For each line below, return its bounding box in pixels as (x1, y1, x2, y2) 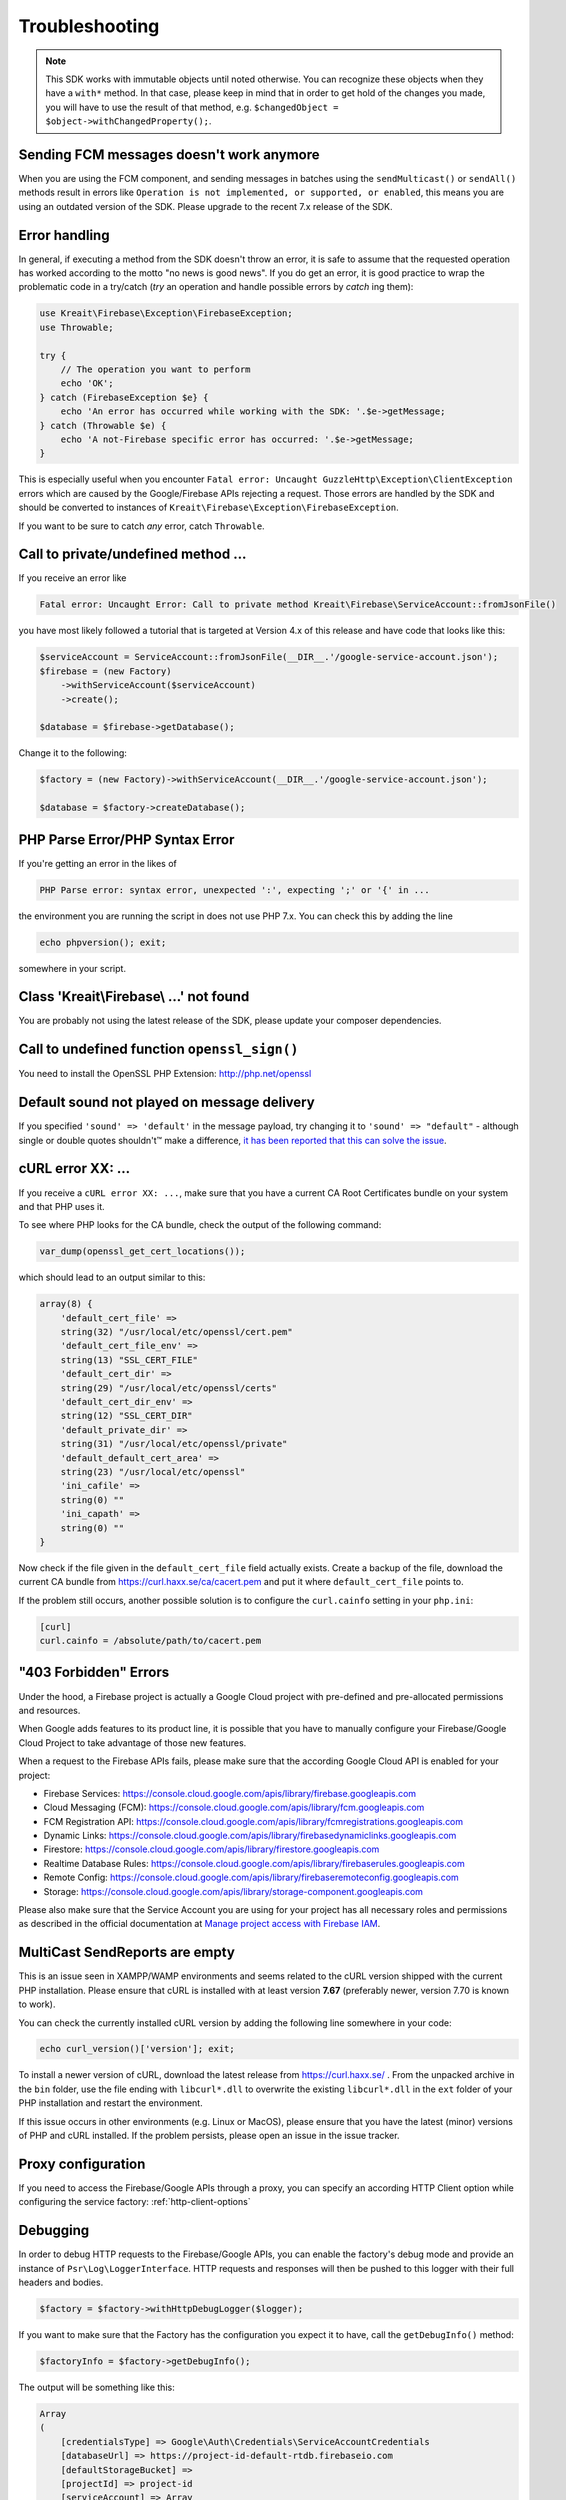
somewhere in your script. (18, 962, 127, 974)
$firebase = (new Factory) (39, 665, 172, 677)
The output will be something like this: (18, 2381, 175, 2393)
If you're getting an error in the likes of (18, 857, 177, 869)
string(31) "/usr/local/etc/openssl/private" (60, 1438, 288, 1450)
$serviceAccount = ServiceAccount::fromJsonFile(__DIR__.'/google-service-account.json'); (39, 651, 499, 663)
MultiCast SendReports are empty (18, 1944, 235, 1961)
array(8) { (39, 1298, 93, 1310)
